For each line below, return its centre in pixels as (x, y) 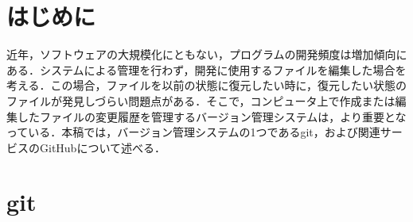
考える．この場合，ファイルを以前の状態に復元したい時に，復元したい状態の (206, 85)
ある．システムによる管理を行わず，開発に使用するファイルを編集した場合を (206, 69)
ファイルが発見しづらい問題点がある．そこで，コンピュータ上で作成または (201, 100)
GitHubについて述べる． (102, 147)
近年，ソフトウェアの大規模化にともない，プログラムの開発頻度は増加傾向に (207, 54)
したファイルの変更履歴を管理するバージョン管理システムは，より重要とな (212, 116)
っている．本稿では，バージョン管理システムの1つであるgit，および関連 (193, 132)
